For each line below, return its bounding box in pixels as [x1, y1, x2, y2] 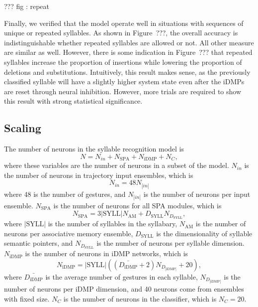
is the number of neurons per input [143, 188, 251, 199]
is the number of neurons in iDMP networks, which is [25, 248, 188, 259]
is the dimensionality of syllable [156, 228, 253, 238]
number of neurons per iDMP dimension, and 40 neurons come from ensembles [4, 283, 244, 294]
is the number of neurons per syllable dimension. [96, 238, 245, 248]
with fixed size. [4, 293, 50, 304]
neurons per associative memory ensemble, [4, 228, 133, 238]
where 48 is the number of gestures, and [4, 188, 126, 199]
